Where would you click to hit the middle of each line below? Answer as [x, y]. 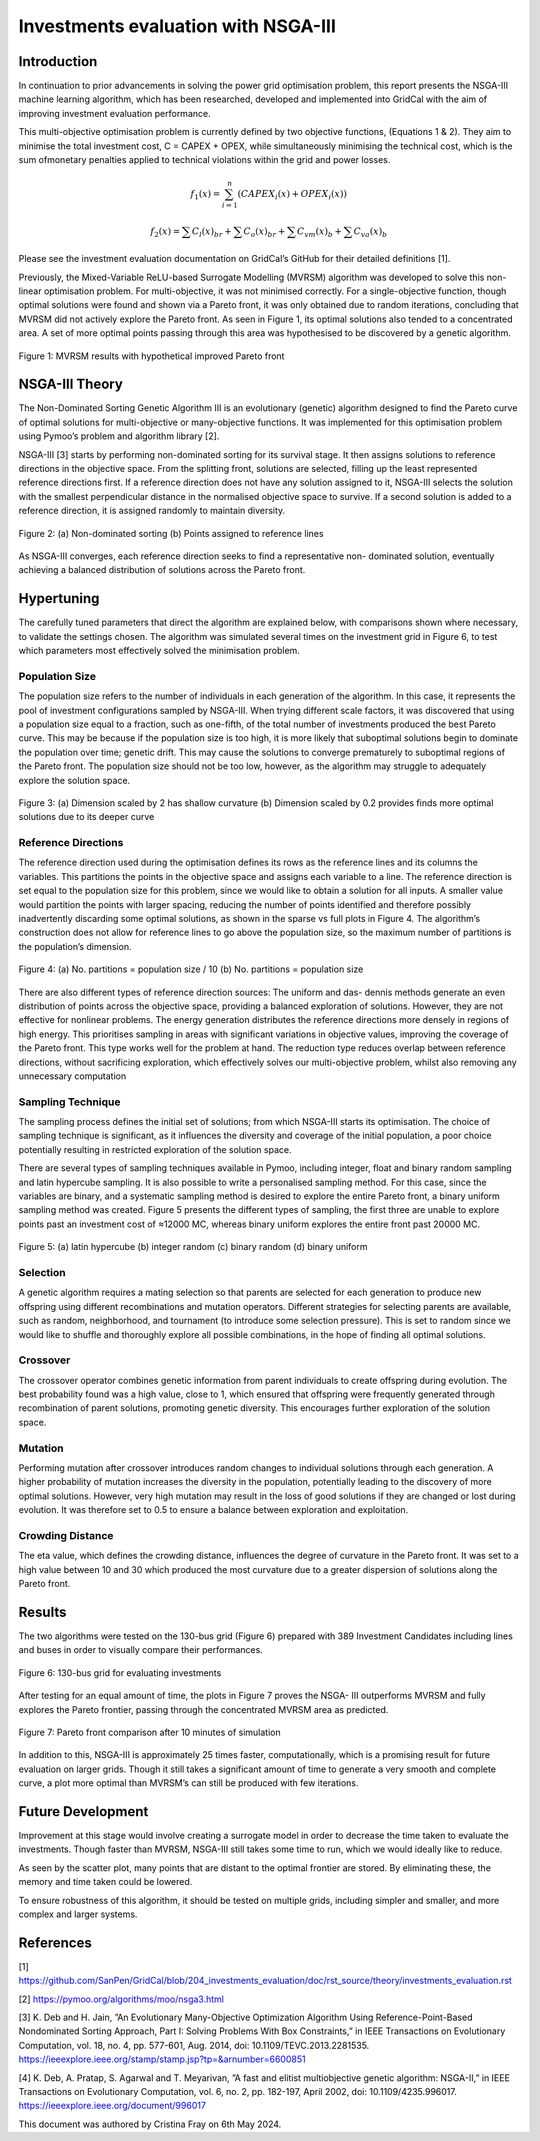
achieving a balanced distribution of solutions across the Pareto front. [162, 570]
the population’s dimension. [75, 946]
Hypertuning [59, 598]
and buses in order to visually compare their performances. [141, 1650]
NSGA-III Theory [71, 384]
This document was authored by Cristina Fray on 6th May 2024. [150, 2124]
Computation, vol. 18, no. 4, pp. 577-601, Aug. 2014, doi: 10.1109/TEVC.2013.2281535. [194, 2045]
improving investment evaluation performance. [114, 113]
